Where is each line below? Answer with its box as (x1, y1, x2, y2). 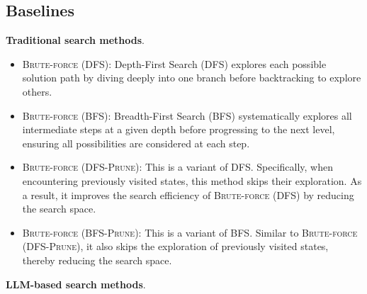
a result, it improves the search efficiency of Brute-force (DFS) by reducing (22, 187, 354, 202)
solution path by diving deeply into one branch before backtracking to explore (22, 70, 361, 85)
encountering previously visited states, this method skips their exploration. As (22, 173, 362, 188)
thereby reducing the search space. (22, 252, 172, 267)
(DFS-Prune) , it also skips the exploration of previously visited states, (22, 239, 329, 254)
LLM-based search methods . (6, 276, 146, 291)
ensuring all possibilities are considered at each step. (22, 135, 250, 150)
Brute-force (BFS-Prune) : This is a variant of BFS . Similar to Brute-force (22, 225, 358, 239)
